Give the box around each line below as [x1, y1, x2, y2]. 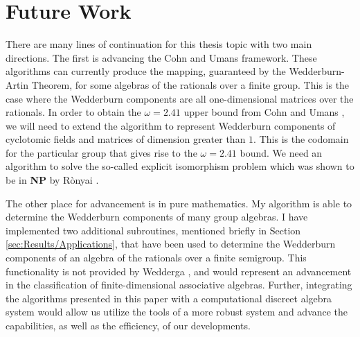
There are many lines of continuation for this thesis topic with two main [6, 37, 312, 51]
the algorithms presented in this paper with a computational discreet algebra [6, 291, 332, 305]
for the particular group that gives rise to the [6, 145, 197, 159]
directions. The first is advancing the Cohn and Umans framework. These [6, 50, 317, 64]
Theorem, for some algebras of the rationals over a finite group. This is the [31, 77, 350, 92]
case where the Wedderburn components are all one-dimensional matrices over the [6, 91, 354, 105]
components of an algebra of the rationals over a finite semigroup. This [6, 250, 307, 265]
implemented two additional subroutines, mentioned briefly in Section [6, 223, 301, 237]
